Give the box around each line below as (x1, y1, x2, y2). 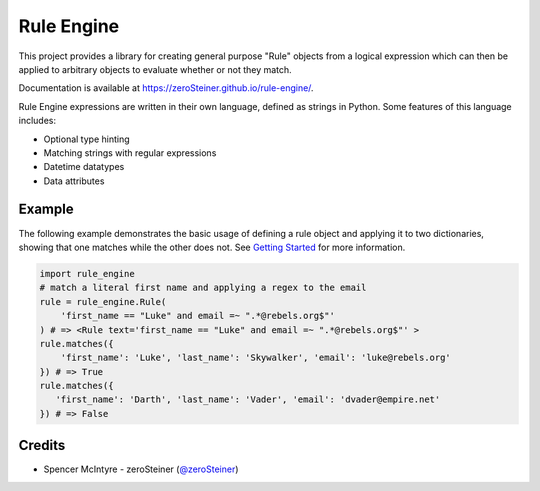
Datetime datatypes (43, 161, 125, 173)
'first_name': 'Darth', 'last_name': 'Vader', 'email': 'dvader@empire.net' (55, 394, 441, 405)
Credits (18, 437, 66, 454)
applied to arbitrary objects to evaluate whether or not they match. (18, 63, 292, 75)
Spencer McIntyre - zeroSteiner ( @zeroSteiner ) (43, 463, 239, 475)
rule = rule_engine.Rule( (39, 296, 167, 307)
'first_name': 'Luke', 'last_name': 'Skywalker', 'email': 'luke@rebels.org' (60, 352, 452, 364)
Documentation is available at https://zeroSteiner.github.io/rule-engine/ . (18, 82, 314, 94)
